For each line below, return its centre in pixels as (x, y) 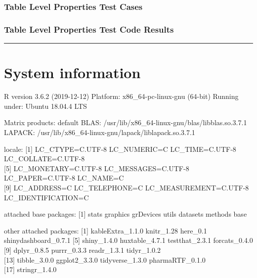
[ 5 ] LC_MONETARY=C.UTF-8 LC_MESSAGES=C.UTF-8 (97, 168)
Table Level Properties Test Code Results (89, 29)
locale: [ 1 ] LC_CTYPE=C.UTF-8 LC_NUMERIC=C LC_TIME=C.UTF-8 (120, 149)
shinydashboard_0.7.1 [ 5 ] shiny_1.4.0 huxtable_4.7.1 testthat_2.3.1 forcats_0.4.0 (128, 240)
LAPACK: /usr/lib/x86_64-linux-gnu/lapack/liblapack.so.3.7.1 (100, 132)
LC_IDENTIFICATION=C (46, 197)
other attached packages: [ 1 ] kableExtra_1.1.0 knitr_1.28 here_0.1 (106, 230)
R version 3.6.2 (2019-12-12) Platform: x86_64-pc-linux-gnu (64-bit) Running (121, 96)
